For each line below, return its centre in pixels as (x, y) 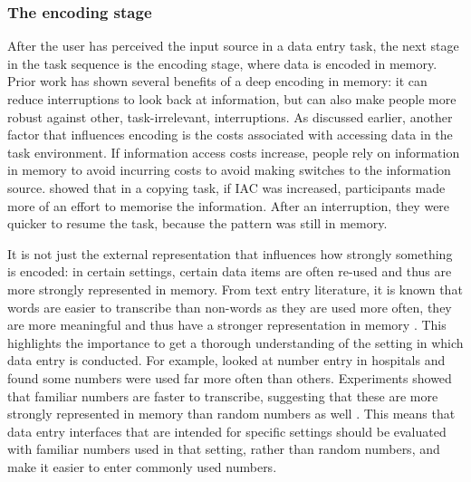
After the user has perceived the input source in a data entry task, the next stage (233, 46)
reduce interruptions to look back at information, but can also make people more (232, 99)
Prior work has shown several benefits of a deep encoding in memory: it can (217, 81)
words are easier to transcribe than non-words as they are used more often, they (230, 307)
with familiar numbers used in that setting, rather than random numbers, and (224, 449)
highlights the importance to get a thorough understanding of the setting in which (235, 342)
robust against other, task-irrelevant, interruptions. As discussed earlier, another (230, 116)
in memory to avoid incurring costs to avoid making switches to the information (229, 170)
